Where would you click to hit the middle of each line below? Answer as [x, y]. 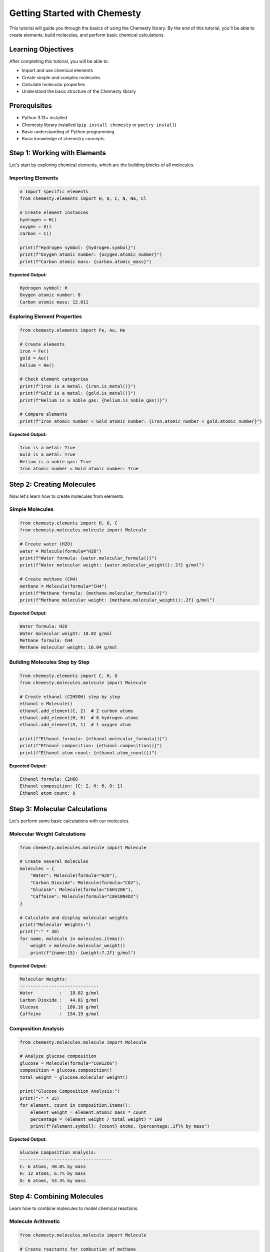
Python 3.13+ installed [44, 118]
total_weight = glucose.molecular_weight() [74, 1077]
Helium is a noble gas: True [55, 461]
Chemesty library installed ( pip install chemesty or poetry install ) [99, 125]
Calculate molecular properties [53, 85]
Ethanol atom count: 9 [47, 793]
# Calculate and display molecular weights [74, 917]
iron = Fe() [34, 351]
